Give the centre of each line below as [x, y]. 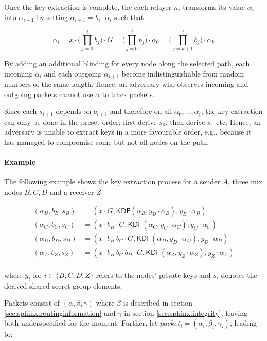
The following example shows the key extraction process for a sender [112, 182]
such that [129, 17]
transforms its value [214, 7]
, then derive [185, 121]
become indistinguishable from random [183, 73]
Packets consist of [32, 303]
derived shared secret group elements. [63, 285]
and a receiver [72, 192]
